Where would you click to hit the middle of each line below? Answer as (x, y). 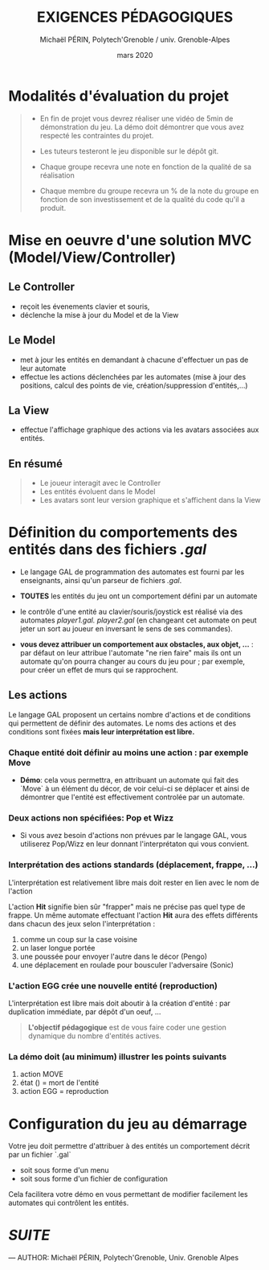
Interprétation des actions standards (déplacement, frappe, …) (133, 865)
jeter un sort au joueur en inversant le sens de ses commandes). (126, 629)
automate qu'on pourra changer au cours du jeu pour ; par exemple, (132, 662)
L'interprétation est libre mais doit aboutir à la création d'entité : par (120, 1003)
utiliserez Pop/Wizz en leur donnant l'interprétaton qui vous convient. (134, 844)
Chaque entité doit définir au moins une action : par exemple (128, 752)
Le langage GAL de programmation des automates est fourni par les (132, 572)
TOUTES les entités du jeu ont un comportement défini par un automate (139, 596)
